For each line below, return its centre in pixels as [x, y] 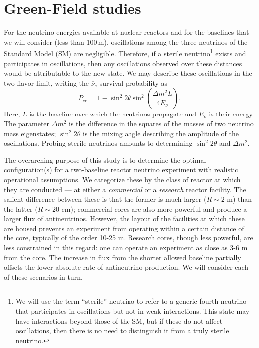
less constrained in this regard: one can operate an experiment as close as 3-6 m [126, 248]
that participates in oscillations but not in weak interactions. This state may [132, 311]
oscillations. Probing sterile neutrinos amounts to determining [98, 143]
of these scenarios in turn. [43, 277]
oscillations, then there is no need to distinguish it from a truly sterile [122, 330]
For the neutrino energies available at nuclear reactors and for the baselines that [127, 32]
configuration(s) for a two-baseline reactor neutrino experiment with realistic [121, 170]
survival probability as [133, 82]
